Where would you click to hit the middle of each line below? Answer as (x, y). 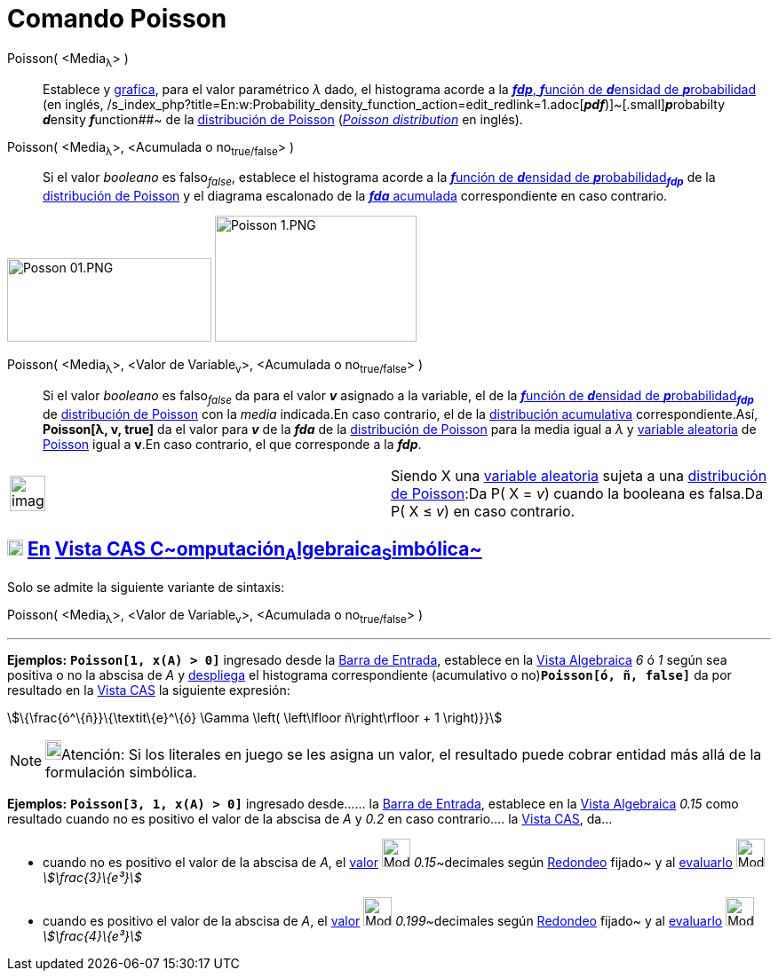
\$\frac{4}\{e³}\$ (93, 935)
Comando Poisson (117, 19)
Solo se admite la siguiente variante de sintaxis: (146, 587)
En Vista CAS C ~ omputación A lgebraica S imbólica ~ (254, 551)
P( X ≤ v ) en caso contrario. (483, 511)
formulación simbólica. (121, 772)
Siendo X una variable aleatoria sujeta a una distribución (579, 475)
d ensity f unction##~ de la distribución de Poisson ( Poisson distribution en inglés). (283, 119)
